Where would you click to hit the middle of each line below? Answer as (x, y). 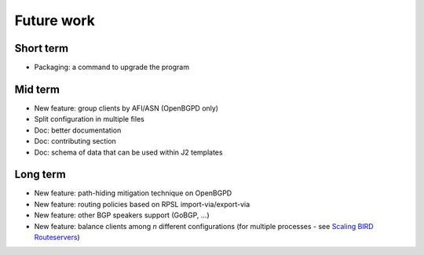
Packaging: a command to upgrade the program (112, 67)
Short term (42, 48)
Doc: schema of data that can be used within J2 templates (128, 152)
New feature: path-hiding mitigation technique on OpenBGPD (133, 193)
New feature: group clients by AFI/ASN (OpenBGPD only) (126, 108)
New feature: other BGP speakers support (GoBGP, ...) (122, 215)
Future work (55, 20)
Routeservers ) (57, 237)
